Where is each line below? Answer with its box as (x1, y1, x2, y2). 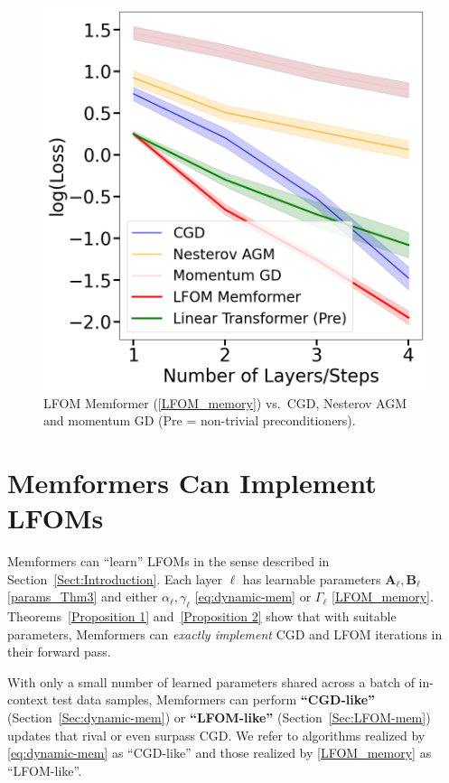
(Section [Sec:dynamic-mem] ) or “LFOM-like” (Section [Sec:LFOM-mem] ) (7, 708, 431, 727)
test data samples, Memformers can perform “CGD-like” (51, 690, 376, 709)
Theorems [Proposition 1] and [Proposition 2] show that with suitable (7, 607, 397, 626)
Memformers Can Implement (7, 463, 377, 500)
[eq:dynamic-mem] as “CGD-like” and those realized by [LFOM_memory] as (7, 743, 432, 762)
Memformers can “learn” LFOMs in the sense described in (7, 552, 330, 571)
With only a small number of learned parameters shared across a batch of (7, 672, 415, 691)
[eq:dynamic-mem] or (194, 587, 312, 606)
